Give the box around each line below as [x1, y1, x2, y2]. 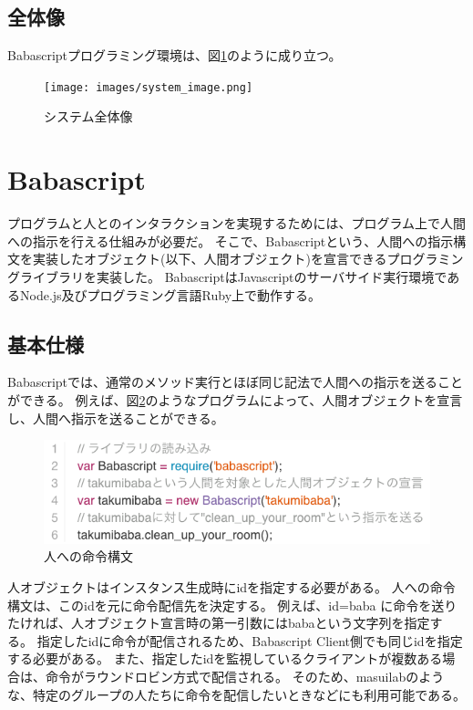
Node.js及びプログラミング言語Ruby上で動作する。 [19, 285, 322, 304]
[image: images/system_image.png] [44, 80, 253, 94]
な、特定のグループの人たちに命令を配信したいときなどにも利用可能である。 [7, 684, 467, 704]
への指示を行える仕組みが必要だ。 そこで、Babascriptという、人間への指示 [7, 231, 454, 250]
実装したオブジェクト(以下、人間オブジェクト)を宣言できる [32, 249, 387, 268]
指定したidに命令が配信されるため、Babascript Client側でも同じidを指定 [36, 631, 463, 650]
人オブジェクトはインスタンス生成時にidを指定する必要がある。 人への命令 [7, 578, 456, 597]
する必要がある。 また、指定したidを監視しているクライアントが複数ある [7, 649, 443, 668]
